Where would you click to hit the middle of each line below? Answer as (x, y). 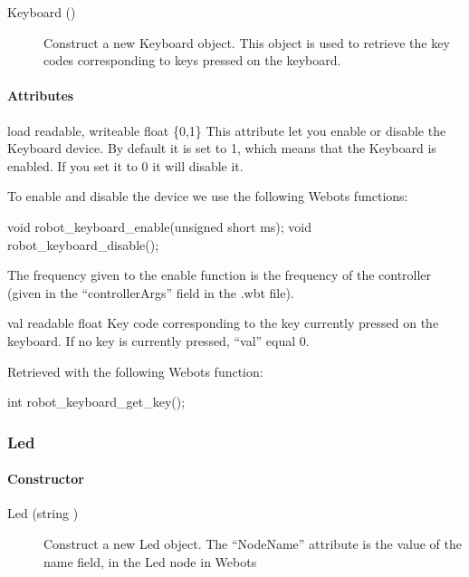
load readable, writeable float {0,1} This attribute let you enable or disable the (227, 130)
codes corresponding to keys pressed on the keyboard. (192, 60)
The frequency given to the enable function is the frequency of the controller (220, 275)
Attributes (41, 96)
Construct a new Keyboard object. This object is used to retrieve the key (247, 42)
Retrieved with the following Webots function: (135, 371)
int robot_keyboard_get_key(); (96, 402)
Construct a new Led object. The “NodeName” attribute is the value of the (253, 543)
